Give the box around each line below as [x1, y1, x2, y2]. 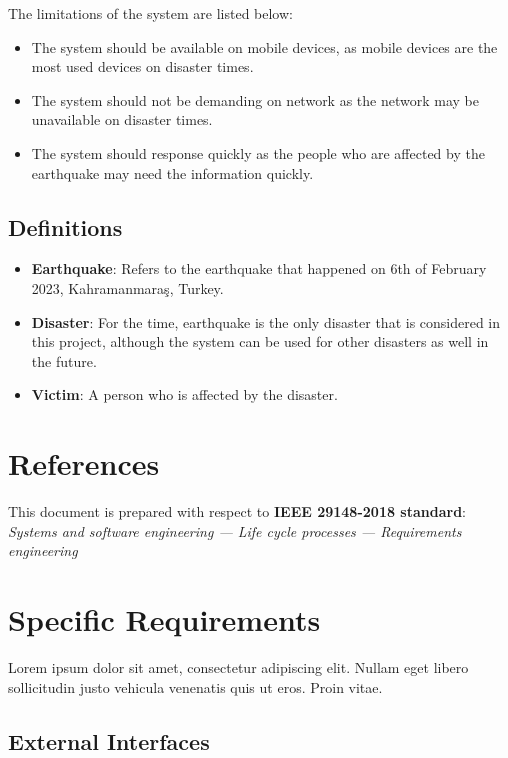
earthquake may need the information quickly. [31, 162, 314, 183]
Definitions [8, 211, 123, 242]
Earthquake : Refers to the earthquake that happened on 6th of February [31, 258, 487, 279]
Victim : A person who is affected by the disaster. [31, 384, 338, 405]
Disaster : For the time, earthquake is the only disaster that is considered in [31, 311, 501, 332]
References [8, 443, 160, 484]
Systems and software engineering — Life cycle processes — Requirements [8, 520, 462, 541]
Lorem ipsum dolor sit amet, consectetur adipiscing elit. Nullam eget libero [8, 656, 469, 677]
